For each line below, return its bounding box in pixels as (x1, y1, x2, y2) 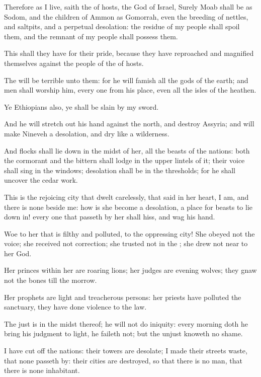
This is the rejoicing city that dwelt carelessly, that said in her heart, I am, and (4, 191, 249, 202)
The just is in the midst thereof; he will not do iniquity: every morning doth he (4, 318, 248, 329)
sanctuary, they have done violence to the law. (4, 301, 147, 312)
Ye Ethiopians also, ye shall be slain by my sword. (4, 101, 159, 112)
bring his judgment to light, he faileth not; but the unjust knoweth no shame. (4, 328, 243, 339)
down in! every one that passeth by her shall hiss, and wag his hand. (4, 211, 215, 222)
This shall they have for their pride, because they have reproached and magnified (4, 48, 254, 58)
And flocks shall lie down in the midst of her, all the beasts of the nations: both (4, 145, 250, 156)
